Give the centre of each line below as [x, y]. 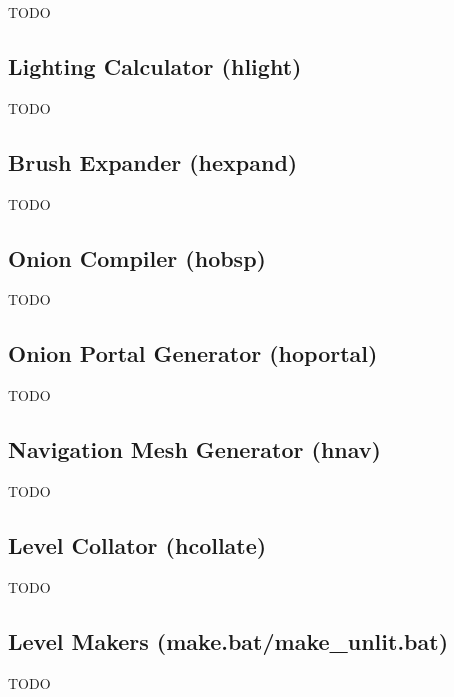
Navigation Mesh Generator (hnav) [194, 449]
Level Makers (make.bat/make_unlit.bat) [228, 640]
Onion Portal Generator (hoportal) [193, 353]
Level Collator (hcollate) [137, 544]
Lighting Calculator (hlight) [155, 65]
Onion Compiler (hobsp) [137, 257]
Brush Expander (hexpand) [153, 161]
